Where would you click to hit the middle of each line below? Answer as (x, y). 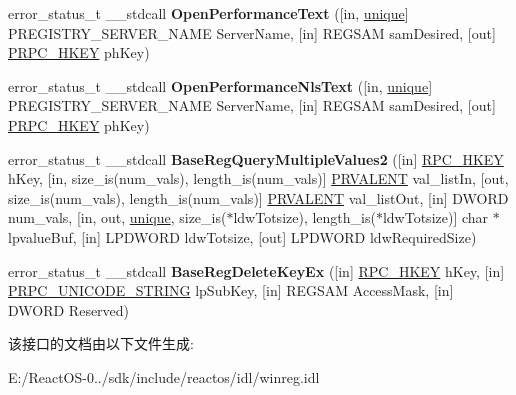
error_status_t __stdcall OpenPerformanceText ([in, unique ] (208, 13)
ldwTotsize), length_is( (304, 217)
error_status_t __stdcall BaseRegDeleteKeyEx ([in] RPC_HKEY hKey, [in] (256, 270)
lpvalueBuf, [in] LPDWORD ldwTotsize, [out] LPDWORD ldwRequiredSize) (242, 236)
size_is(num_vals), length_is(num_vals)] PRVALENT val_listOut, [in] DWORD (258, 197)
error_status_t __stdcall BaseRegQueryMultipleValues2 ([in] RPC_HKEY (256, 158)
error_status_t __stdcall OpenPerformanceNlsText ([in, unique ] (220, 85)
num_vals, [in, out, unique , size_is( (117, 217)
